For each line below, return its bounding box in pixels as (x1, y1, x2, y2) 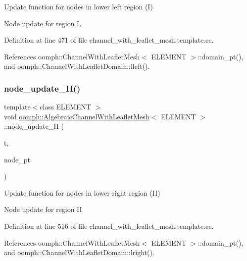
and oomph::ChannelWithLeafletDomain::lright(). (4, 247, 154, 258)
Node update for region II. (4, 204, 84, 214)
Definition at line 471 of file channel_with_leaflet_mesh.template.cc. (4, 35, 214, 45)
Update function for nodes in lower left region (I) (4, 1, 153, 11)
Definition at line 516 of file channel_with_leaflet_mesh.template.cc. (4, 220, 214, 231)
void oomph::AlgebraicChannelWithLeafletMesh (4, 111, 149, 121)
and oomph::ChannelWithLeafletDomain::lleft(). (4, 61, 150, 71)
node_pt (4, 154, 30, 164)
